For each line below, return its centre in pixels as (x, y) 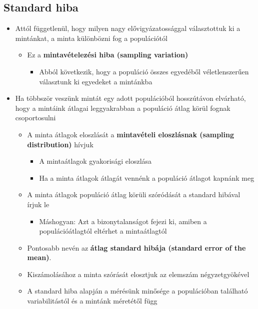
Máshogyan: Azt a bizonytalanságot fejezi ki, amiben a (123, 221)
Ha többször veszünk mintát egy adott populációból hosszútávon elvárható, (130, 98)
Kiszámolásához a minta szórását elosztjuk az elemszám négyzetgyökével (138, 274)
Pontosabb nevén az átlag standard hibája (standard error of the (136, 247)
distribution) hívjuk (60, 144)
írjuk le (38, 204)
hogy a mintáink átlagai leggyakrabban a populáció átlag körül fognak (123, 108)
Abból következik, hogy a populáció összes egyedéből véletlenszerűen (144, 71)
